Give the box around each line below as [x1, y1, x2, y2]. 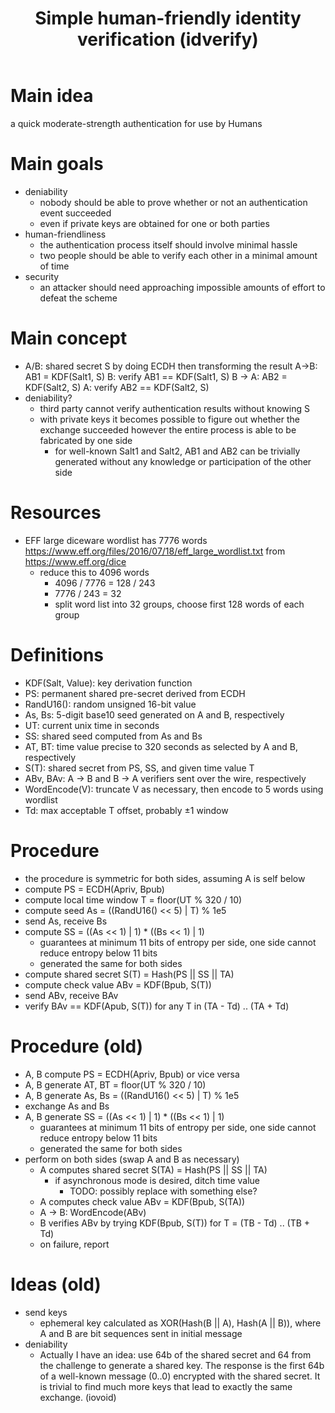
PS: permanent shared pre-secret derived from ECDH [24, 687, 246, 699]
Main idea [10, 85, 94, 107]
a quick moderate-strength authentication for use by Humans [10, 117, 263, 129]
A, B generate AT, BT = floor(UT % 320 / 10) [24, 1078, 207, 1091]
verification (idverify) [77, 28, 259, 51]
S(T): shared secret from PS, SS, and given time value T [24, 762, 255, 774]
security [24, 270, 60, 282]
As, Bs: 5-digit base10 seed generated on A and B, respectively [24, 708, 285, 721]
